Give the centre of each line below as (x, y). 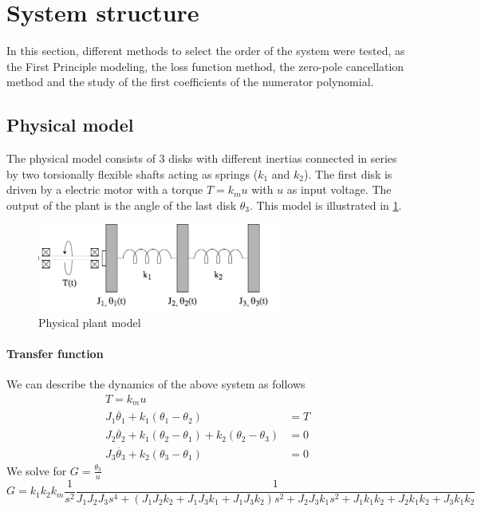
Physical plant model (90, 322)
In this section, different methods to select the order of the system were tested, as (206, 51)
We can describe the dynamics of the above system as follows (156, 383)
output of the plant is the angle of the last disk (122, 205)
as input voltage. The (339, 189)
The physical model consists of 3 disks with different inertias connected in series (202, 158)
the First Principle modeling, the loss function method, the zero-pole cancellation (205, 66)
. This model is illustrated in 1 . (325, 205)
